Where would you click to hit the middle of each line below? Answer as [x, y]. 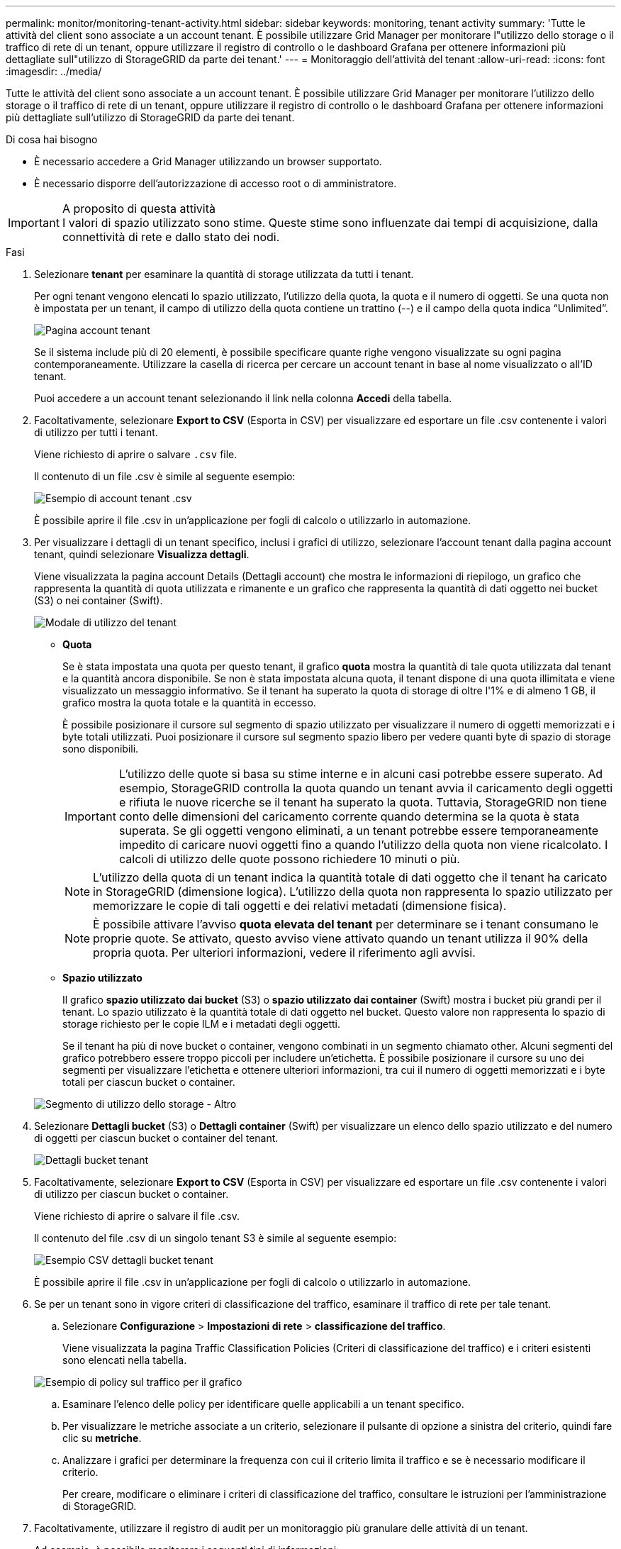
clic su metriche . [102, 1438]
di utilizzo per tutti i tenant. [96, 432]
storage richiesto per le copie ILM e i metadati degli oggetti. [202, 1024]
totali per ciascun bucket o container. [149, 1082]
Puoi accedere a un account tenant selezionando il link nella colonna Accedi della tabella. [243, 398]
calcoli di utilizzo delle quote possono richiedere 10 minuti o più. [289, 859]
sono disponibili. [101, 749]
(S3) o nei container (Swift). [99, 600]
